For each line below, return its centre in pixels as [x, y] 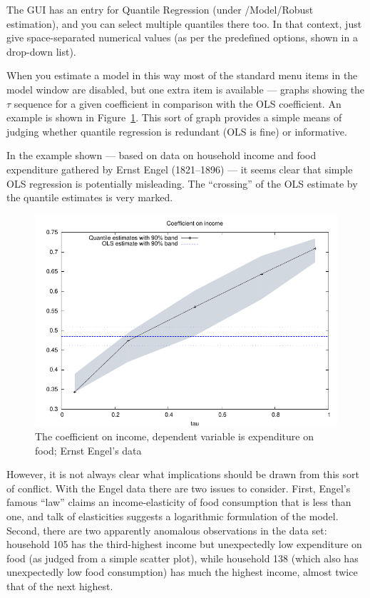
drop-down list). [41, 51]
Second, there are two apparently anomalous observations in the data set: [167, 530]
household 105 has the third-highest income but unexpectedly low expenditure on [184, 544]
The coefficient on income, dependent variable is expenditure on [174, 436]
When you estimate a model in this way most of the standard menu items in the [182, 75]
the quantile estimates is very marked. [90, 197]
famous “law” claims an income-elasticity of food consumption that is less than [179, 502]
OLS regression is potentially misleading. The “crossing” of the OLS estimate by [182, 183]
